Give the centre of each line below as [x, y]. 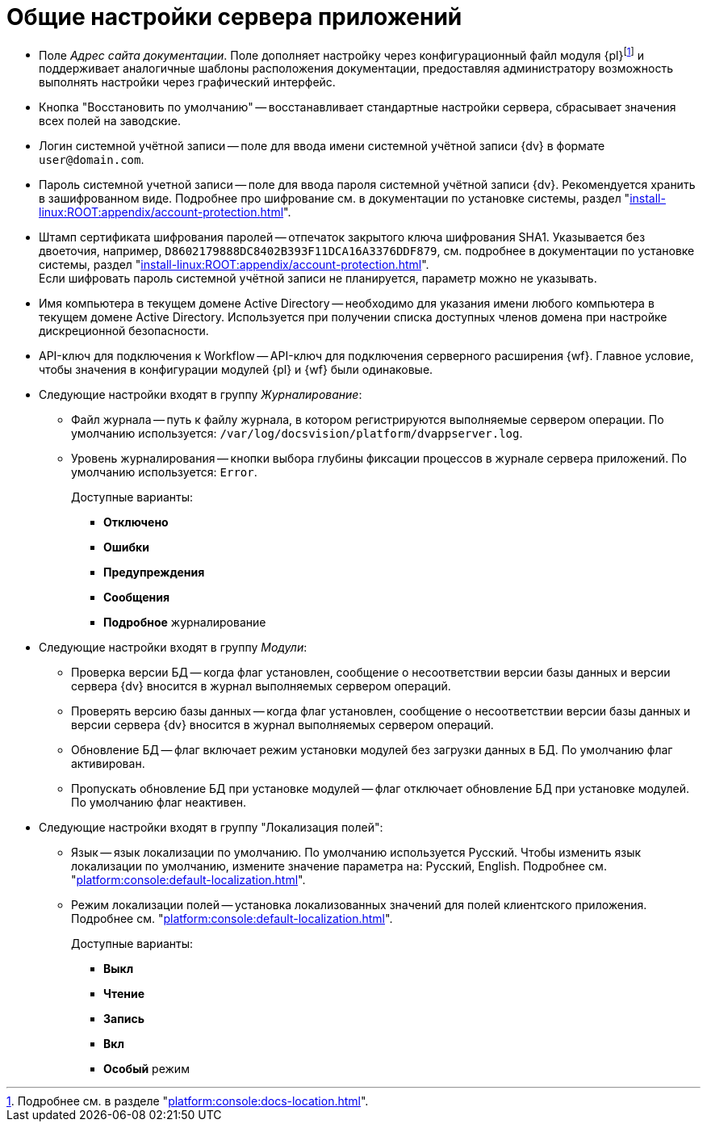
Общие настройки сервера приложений [234, 17]
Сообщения [137, 598]
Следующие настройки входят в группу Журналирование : [201, 395]
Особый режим [146, 1069]
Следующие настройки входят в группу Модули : [173, 648]
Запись [124, 1019]
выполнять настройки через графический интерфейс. [187, 82]
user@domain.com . [92, 160]
